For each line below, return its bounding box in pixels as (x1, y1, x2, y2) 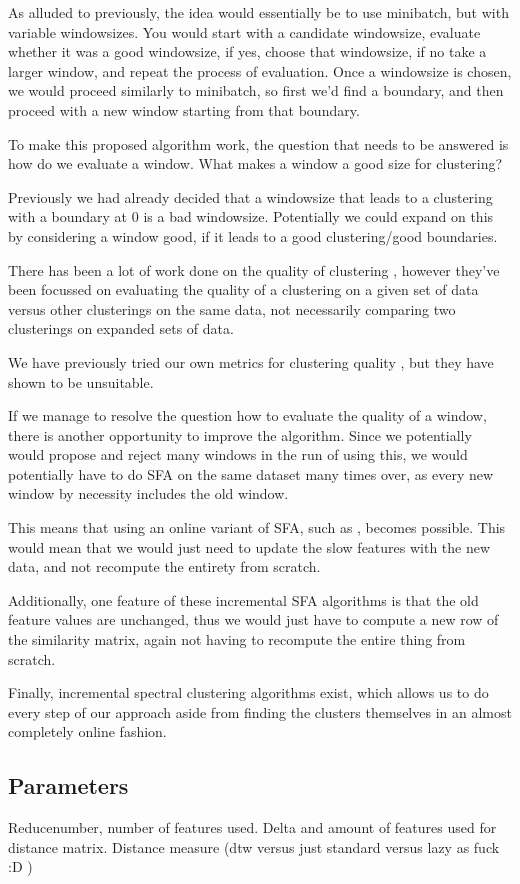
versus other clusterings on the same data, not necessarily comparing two (8, 298, 456, 319)
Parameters (8, 770, 129, 801)
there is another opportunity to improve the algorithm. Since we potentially (8, 424, 472, 445)
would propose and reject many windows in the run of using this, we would (8, 444, 468, 465)
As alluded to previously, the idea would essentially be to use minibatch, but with (8, 2, 509, 22)
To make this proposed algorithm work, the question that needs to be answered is (8, 133, 509, 154)
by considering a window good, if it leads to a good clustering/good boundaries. (8, 225, 498, 246)
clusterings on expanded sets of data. (8, 318, 234, 339)
